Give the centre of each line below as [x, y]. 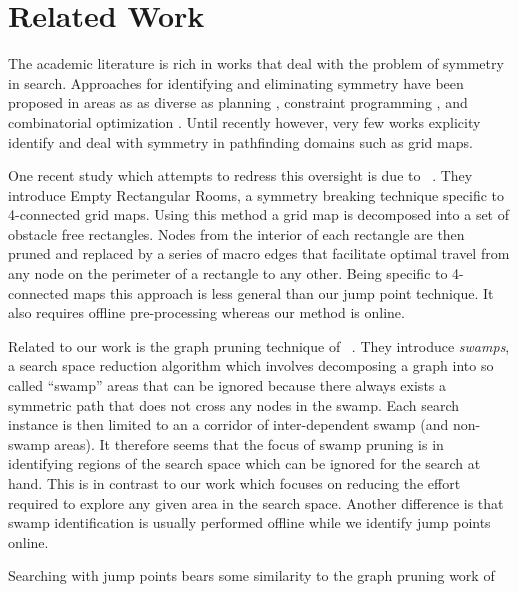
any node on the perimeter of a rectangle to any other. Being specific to [228, 273]
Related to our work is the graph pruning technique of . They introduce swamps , [259, 345]
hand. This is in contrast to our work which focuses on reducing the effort [234, 483]
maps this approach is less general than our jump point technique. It [283, 292]
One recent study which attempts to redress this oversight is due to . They [240, 175]
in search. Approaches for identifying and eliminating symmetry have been [236, 82]
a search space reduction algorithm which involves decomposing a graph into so [251, 365]
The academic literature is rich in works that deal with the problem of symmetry [256, 63]
